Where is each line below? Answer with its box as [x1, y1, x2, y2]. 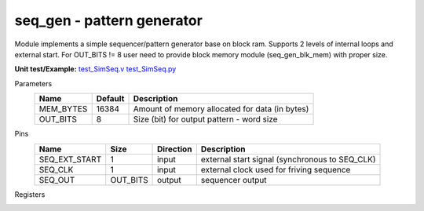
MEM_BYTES [38, 104, 88, 115]
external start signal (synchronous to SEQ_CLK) [200, 154, 376, 165]
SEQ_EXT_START [38, 154, 102, 165]
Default [96, 93, 125, 104]
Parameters [14, 78, 53, 88]
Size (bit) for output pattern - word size [133, 114, 278, 125]
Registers [14, 189, 46, 199]
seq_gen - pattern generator [14, 12, 203, 29]
